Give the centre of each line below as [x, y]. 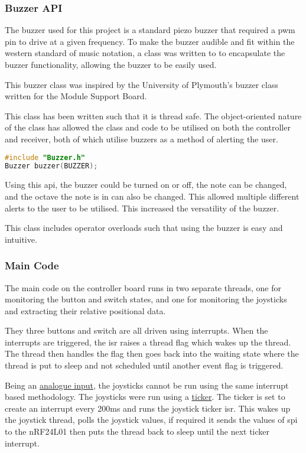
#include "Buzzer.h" [45, 157]
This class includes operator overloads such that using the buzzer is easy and [144, 228]
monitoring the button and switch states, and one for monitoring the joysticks [146, 299]
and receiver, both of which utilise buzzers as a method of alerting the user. [141, 138]
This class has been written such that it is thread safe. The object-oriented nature [153, 115]
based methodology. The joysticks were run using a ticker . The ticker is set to [145, 397]
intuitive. [21, 239]
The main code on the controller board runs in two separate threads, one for [143, 287]
